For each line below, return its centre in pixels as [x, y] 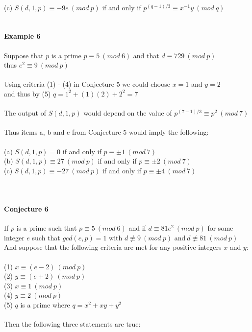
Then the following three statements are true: [72, 324]
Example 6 [22, 36]
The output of [25, 113]
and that [146, 55]
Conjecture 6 [26, 209]
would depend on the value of [128, 113]
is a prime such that [47, 228]
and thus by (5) [27, 93]
